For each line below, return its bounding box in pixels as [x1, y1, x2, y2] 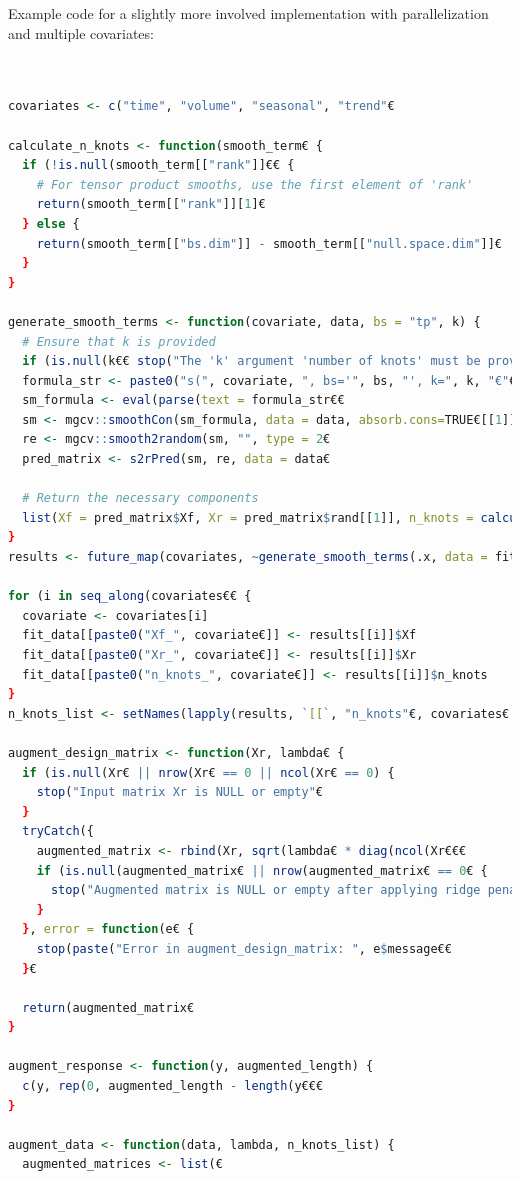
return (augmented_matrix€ [22, 1000, 195, 1015]
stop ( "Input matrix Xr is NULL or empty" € [36, 785, 324, 800]
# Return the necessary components [22, 491, 259, 506]
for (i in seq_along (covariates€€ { [8, 589, 252, 604]
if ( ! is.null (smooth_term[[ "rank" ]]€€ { [22, 158, 295, 173]
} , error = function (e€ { [22, 922, 195, 937]
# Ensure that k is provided [22, 334, 216, 349]
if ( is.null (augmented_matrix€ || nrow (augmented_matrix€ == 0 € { [36, 863, 488, 878]
